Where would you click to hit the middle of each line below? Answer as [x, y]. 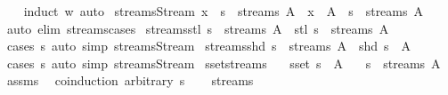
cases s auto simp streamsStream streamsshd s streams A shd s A [209, 46]
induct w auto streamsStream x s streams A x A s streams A [224, 11]
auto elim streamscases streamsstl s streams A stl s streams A [198, 28]
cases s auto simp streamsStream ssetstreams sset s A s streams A [224, 63]
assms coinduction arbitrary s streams [130, 80]
